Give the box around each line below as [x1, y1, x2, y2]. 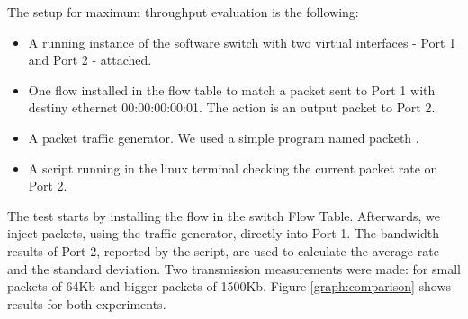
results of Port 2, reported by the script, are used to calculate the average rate [7, 241, 439, 260]
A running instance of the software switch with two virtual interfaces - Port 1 [28, 32, 456, 51]
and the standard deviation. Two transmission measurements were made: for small [7, 259, 461, 278]
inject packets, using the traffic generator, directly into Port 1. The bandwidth [7, 224, 440, 243]
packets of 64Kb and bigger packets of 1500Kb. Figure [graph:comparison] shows [7, 277, 452, 296]
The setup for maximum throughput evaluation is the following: [7, 3, 359, 21]
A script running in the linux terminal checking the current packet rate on [28, 158, 438, 177]
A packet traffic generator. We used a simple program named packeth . [28, 128, 419, 146]
